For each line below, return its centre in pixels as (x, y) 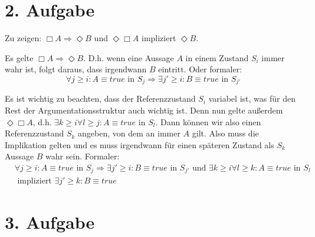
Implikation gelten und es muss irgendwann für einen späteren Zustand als (140, 144)
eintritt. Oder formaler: (200, 69)
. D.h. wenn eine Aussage (129, 57)
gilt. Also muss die (225, 133)
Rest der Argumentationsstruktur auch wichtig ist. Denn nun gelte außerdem (144, 110)
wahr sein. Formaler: (83, 156)
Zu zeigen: (23, 38)
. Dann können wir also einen (208, 121)
